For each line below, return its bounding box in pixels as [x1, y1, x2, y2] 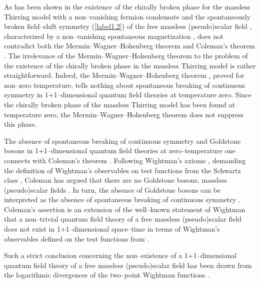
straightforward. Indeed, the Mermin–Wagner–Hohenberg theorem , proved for [4, 70, 244, 80]
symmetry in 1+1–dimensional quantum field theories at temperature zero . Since [4, 89, 251, 100]
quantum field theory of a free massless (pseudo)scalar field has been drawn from [4, 260, 252, 270]
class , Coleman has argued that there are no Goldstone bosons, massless [4, 175, 227, 185]
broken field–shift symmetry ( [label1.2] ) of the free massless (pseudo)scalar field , [4, 21, 252, 31]
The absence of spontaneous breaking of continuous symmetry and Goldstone [4, 135, 241, 146]
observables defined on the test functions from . [4, 233, 149, 244]
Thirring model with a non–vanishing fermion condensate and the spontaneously [4, 11, 250, 21]
